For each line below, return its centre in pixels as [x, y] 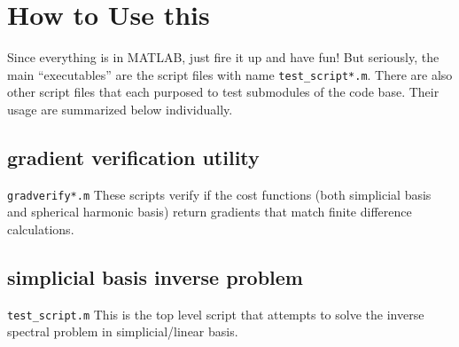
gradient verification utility [133, 157]
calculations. [41, 229]
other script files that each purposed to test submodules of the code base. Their [223, 92]
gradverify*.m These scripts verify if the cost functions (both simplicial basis [219, 194]
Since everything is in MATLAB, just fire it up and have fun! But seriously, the [223, 57]
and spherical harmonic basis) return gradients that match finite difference [210, 212]
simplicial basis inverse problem [155, 277]
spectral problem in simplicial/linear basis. [123, 331]
